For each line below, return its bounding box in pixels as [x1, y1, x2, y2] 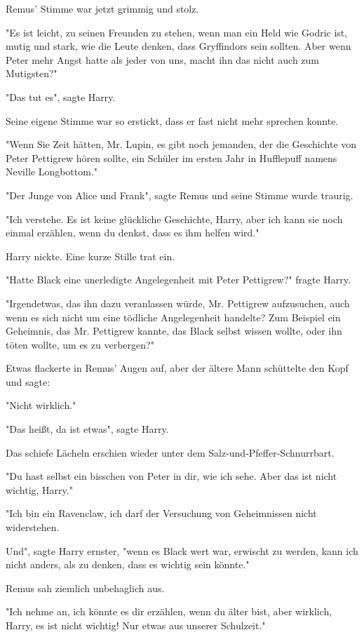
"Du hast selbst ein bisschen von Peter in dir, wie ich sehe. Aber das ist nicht [6, 469, 337, 483]
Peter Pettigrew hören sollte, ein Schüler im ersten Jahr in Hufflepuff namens [6, 150, 337, 165]
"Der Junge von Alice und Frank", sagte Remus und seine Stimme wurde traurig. [6, 187, 353, 202]
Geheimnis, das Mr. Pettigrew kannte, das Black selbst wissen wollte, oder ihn [6, 323, 342, 338]
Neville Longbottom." [6, 164, 98, 179]
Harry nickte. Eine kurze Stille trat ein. [6, 248, 175, 263]
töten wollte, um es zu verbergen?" [6, 337, 154, 351]
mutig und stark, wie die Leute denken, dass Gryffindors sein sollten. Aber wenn [6, 39, 351, 53]
